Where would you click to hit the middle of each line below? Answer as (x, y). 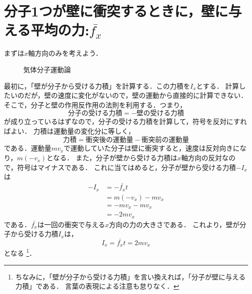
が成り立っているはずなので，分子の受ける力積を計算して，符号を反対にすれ (126, 121)
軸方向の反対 (201, 158)
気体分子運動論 (47, 69)
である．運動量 (28, 148)
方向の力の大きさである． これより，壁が (174, 224)
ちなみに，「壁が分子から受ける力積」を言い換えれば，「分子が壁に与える (130, 276)
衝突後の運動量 (109, 140)
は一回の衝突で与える (71, 224)
